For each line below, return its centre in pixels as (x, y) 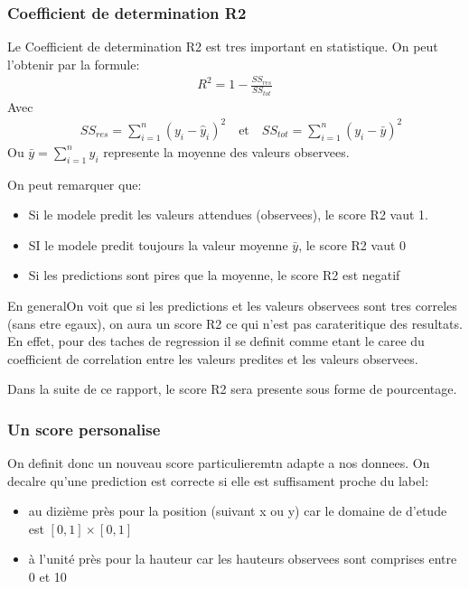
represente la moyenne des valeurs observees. (226, 151)
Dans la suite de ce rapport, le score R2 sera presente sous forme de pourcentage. (232, 389)
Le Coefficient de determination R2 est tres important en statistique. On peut (223, 47)
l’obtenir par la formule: (74, 64)
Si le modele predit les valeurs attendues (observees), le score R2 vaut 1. (228, 215)
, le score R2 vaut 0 (352, 244)
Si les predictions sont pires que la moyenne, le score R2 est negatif (214, 275)
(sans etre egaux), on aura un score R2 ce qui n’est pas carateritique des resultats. (235, 323)
